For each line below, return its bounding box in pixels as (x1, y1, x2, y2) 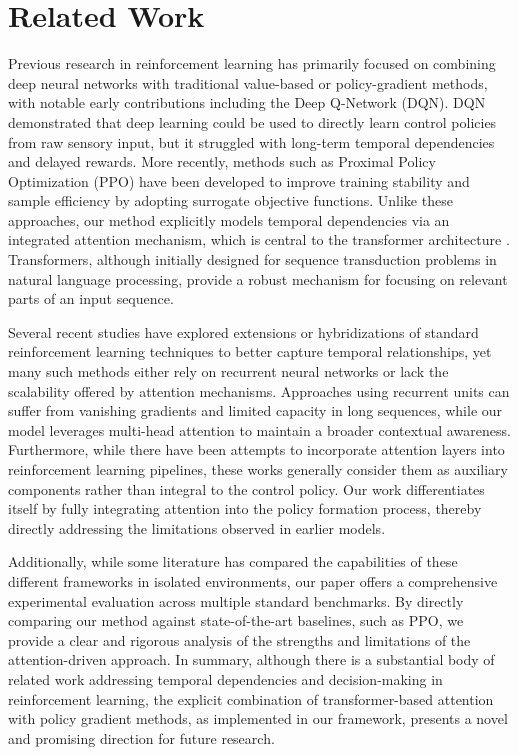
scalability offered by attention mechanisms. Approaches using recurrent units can (8, 380, 510, 401)
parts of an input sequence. (8, 288, 174, 309)
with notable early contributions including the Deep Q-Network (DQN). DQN (8, 92, 486, 113)
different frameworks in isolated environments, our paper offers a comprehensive (8, 570, 498, 591)
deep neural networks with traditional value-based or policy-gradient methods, (8, 72, 488, 93)
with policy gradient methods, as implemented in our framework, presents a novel (8, 708, 508, 729)
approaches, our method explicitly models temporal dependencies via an (8, 209, 450, 230)
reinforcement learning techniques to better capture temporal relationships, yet (8, 341, 492, 362)
